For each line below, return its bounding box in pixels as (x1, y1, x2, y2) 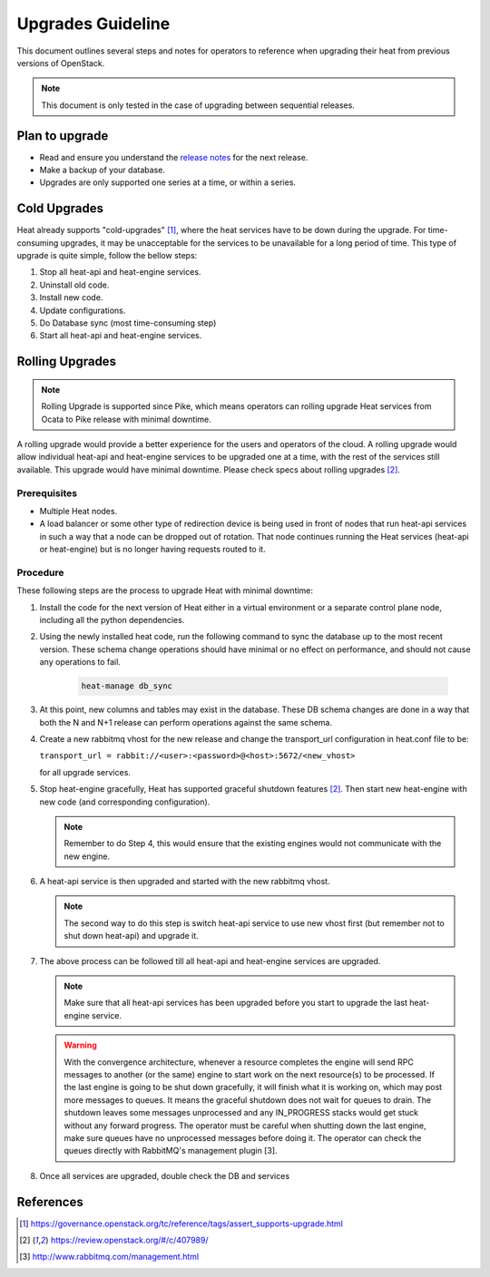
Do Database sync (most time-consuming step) (39, 317, 217, 328)
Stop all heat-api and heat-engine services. (39, 267, 201, 278)
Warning (64, 1039, 97, 1051)
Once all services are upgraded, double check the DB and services (39, 1170, 290, 1181)
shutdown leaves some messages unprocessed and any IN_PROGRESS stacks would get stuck (64, 1107, 419, 1118)
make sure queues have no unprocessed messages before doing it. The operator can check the (64, 1132, 422, 1143)
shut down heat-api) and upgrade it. (64, 931, 199, 941)
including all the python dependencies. (39, 615, 185, 626)
